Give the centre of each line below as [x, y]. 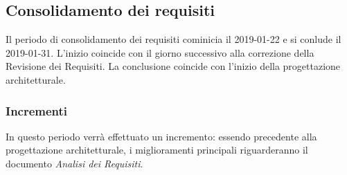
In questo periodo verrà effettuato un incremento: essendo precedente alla [161, 136]
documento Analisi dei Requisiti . [74, 163]
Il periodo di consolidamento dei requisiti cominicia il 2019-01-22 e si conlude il [173, 39]
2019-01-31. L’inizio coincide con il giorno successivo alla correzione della [160, 52]
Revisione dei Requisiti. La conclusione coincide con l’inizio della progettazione [173, 66]
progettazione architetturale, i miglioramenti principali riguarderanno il [157, 150]
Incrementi [37, 110]
